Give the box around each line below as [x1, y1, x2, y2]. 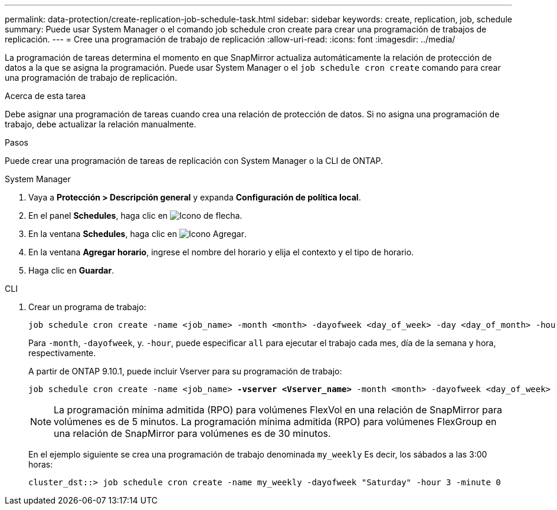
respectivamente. [28, 348, 96, 358]
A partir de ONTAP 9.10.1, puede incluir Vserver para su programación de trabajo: [28, 366, 342, 376]
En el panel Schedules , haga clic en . [28, 210, 243, 221]
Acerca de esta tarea [5, 91, 86, 101]
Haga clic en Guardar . [28, 265, 114, 275]
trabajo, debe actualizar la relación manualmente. [5, 119, 196, 129]
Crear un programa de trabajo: [28, 302, 146, 312]
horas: [28, 459, 53, 469]
